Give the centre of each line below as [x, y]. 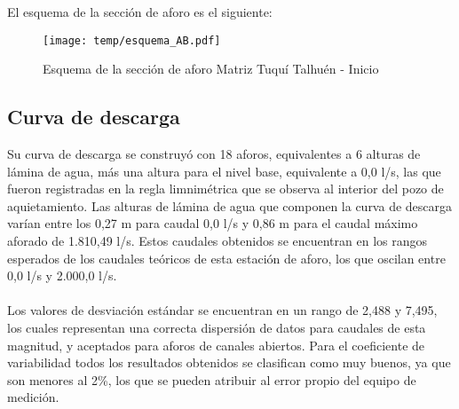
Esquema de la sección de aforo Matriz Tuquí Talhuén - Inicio [211, 69]
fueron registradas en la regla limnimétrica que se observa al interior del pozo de [226, 189]
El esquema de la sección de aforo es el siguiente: [140, 12]
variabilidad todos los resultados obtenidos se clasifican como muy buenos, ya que [229, 362]
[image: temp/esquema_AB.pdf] [132, 40]
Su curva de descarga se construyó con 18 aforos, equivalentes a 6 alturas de [214, 154]
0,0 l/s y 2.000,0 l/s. [62, 275]
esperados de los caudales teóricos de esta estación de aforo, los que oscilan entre [226, 258]
